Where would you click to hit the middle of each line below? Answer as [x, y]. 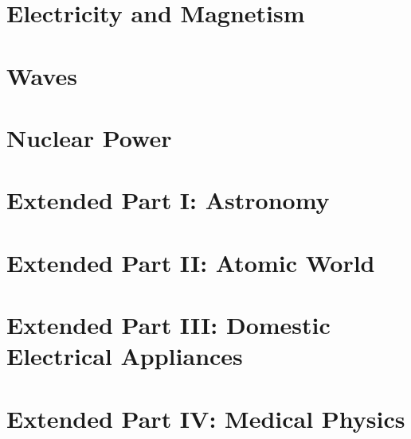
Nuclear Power [89, 137]
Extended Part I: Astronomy [168, 200]
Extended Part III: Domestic [168, 325]
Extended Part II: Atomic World [191, 262]
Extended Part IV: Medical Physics [206, 418]
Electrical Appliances [125, 356]
